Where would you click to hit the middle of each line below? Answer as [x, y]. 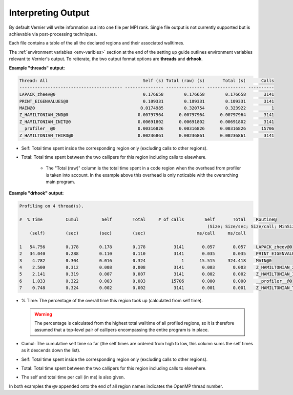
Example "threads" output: [37, 68]
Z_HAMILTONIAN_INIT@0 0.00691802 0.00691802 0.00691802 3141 [147, 122]
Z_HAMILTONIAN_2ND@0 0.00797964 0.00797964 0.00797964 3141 [147, 115]
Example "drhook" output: [36, 193]
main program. [60, 182]
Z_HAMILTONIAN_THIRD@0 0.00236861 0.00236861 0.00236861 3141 [147, 135]
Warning [43, 314]
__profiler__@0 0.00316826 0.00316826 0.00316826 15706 [147, 129]
